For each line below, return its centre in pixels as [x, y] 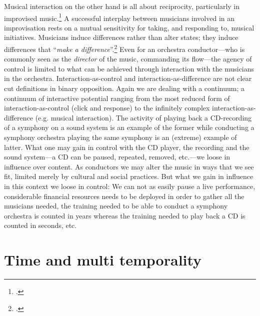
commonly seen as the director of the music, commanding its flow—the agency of [128, 59]
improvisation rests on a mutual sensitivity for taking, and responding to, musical [129, 27]
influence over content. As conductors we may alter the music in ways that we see [129, 166]
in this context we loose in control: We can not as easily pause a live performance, [130, 186]
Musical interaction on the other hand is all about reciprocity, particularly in [122, 6]
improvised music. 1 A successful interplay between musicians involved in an [119, 17]
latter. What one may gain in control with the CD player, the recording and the [127, 147]
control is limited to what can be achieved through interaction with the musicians [129, 68]
